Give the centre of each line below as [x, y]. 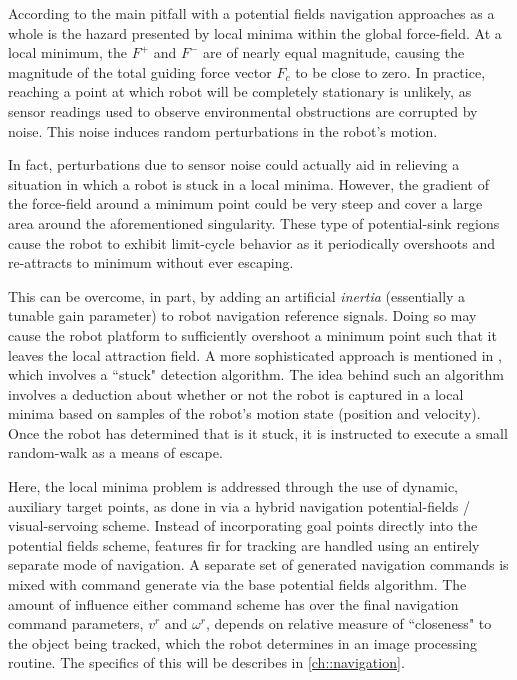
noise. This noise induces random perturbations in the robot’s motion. [223, 130]
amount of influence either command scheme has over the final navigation [233, 603]
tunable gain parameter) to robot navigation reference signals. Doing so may [242, 315]
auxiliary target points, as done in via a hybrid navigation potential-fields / [239, 505]
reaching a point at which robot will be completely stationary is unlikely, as [240, 91]
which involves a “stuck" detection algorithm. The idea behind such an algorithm [256, 374]
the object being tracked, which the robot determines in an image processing [242, 642]
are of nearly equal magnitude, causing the [334, 52]
